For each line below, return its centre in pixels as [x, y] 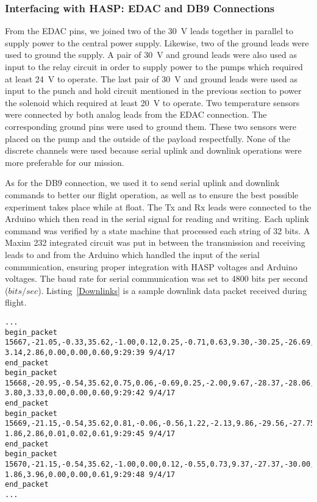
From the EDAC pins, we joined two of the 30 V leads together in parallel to [149, 31]
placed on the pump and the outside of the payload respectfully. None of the [148, 138]
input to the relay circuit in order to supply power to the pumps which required [154, 66]
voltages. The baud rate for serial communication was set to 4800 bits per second [156, 278]
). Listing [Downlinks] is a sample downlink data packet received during [173, 290]
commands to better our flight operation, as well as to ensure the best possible [152, 194]
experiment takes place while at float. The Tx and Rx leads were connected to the [158, 206]
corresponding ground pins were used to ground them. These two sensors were [151, 126]
